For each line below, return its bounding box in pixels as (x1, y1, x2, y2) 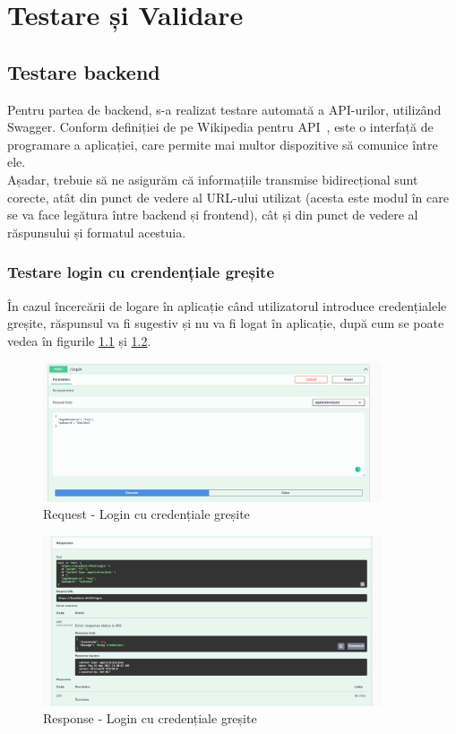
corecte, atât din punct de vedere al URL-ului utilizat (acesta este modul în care (7, 187, 449, 206)
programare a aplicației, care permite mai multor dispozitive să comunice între (7, 134, 438, 153)
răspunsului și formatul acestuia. (7, 222, 186, 241)
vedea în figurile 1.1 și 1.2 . (7, 331, 151, 350)
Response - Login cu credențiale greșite (43, 709, 257, 728)
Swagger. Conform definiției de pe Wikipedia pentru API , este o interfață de (7, 117, 434, 136)
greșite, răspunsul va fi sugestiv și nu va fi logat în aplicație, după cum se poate (7, 314, 444, 332)
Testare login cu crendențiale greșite (7, 261, 275, 283)
